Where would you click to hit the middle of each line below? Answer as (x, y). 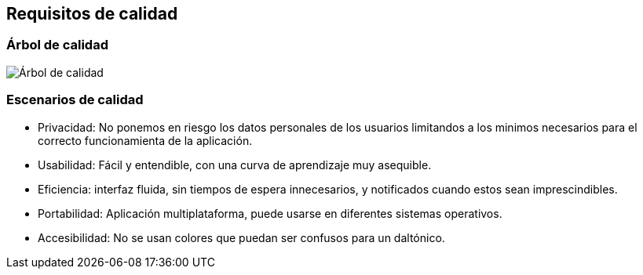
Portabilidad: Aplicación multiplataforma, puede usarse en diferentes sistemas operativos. (270, 213)
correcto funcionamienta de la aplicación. (145, 140)
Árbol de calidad (57, 45)
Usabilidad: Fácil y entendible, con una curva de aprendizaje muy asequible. (235, 165)
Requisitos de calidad (92, 14)
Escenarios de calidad (75, 100)
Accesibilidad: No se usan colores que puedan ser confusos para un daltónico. (241, 237)
